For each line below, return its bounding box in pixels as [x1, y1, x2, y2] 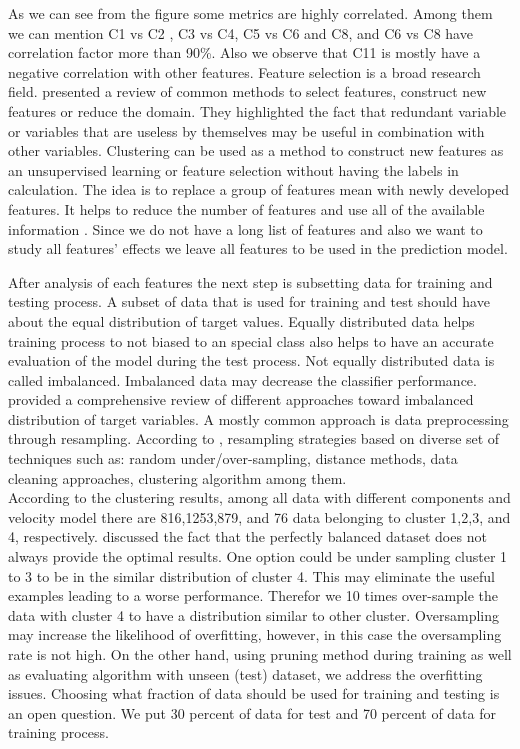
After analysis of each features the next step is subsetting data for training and [8, 271, 493, 292]
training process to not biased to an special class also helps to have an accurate [8, 330, 494, 351]
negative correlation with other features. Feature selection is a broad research [8, 61, 481, 82]
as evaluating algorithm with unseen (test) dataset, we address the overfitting [8, 663, 483, 684]
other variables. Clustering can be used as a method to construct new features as [8, 140, 504, 161]
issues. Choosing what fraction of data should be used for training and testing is [8, 683, 500, 704]
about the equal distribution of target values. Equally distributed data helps [8, 310, 475, 331]
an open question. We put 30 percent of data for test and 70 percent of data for [8, 702, 496, 723]
